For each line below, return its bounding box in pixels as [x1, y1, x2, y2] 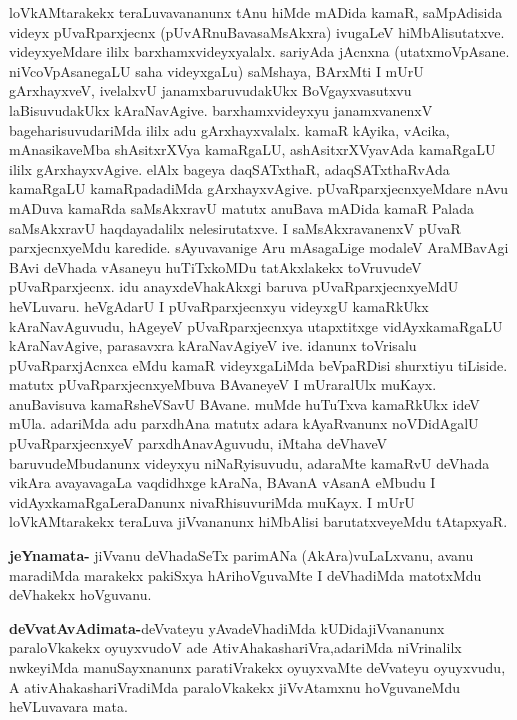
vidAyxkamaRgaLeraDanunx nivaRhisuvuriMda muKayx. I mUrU [9, 491, 415, 512]
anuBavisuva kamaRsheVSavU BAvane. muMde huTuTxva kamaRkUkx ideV [9, 393, 480, 414]
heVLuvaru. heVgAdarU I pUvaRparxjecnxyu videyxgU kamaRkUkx [9, 295, 429, 316]
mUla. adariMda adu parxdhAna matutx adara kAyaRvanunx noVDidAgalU [9, 413, 479, 434]
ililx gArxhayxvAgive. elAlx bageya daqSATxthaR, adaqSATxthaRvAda [9, 158, 450, 179]
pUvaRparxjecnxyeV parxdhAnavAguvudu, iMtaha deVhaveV [9, 433, 387, 454]
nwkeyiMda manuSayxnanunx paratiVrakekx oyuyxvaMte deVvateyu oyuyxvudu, [9, 657, 506, 677]
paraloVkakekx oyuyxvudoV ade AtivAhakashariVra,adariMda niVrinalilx [9, 637, 462, 658]
